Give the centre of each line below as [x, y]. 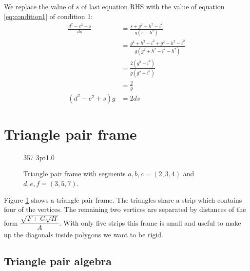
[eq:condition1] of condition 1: [48, 16]
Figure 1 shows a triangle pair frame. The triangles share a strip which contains [123, 199]
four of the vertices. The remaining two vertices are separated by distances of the [125, 209]
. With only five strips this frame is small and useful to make [150, 222]
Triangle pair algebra [58, 261]
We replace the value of [39, 6]
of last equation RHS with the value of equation [153, 6]
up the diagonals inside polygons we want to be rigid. [84, 235]
